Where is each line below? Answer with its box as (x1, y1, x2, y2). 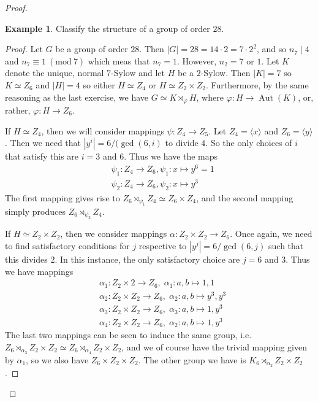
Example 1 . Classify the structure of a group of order (5, 21, 210, 34)
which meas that (88, 54, 150, 67)
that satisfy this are (5, 150, 79, 163)
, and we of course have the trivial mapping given (121, 340, 307, 353)
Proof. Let (5, 42, 43, 55)
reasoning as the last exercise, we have (5, 90, 149, 103)
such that (268, 239, 304, 252)
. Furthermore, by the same (206, 78, 309, 91)
